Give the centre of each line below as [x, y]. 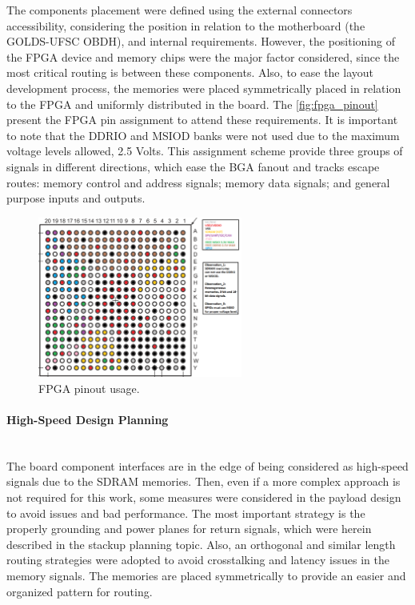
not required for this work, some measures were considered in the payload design [204, 497]
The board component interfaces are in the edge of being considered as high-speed [207, 465]
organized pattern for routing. [80, 591]
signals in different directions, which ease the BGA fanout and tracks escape [193, 166]
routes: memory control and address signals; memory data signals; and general [198, 182]
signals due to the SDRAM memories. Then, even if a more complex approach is [204, 481]
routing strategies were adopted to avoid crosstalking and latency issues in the [198, 560]
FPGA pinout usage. [89, 388]
